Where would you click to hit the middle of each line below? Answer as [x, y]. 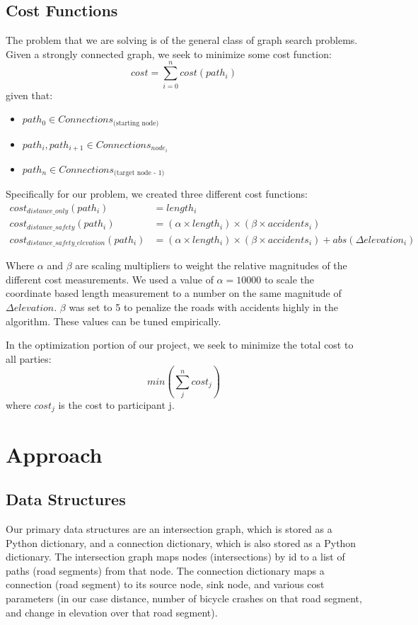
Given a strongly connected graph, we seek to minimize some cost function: [169, 54]
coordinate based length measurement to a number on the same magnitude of [174, 293]
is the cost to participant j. [116, 405]
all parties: [29, 358]
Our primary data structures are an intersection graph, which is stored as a [169, 529]
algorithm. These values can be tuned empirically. [114, 321]
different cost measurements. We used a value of [110, 279]
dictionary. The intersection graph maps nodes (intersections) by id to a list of [175, 557]
